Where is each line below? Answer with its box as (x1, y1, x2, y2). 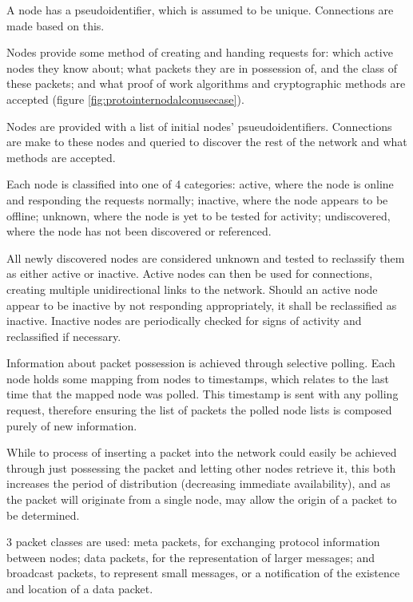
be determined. (6, 506, 80, 523)
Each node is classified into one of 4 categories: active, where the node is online (6, 176, 394, 192)
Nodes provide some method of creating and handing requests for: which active (6, 44, 393, 61)
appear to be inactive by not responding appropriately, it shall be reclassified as (6, 296, 397, 313)
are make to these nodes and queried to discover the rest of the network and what (6, 133, 407, 150)
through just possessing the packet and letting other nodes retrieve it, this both (6, 459, 396, 476)
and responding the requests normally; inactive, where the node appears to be (6, 191, 388, 208)
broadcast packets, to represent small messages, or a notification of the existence (6, 564, 400, 581)
